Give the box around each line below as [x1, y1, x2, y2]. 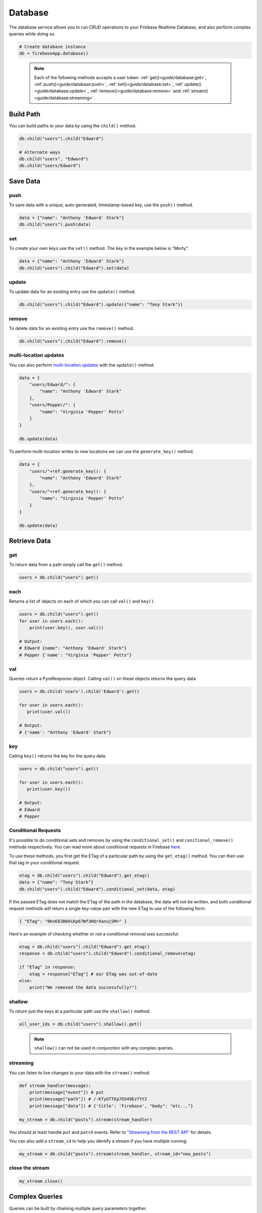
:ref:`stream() [181, 88, 209, 94]
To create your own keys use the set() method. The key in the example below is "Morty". [9, 246, 189, 251]
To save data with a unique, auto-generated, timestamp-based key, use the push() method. [9, 202, 194, 208]
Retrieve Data [9, 537, 51, 545]
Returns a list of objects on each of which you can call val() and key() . [9, 598, 155, 604]
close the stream [9, 1164, 49, 1171]
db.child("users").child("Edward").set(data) [19, 265, 130, 271]
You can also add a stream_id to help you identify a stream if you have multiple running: [9, 1138, 188, 1144]
